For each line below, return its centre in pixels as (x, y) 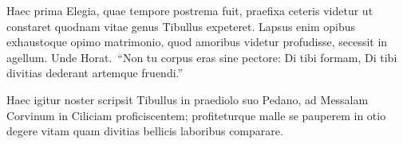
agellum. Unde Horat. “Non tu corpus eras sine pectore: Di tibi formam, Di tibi (202, 57)
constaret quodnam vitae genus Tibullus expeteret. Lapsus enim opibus (181, 26)
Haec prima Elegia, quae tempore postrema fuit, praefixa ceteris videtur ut (190, 10)
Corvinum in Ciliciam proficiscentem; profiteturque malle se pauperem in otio (196, 115)
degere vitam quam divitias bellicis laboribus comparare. (145, 131)
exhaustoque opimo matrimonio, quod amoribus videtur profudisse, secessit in (197, 42)
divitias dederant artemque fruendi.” (95, 73)
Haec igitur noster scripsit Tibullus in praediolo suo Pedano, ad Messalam (188, 99)
